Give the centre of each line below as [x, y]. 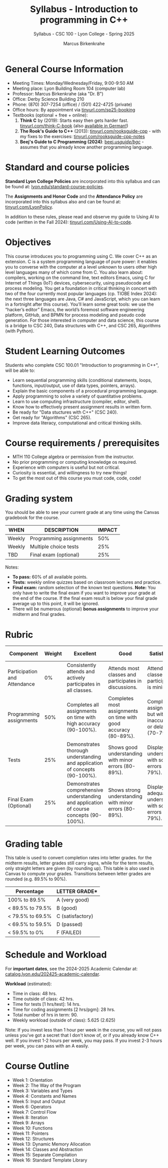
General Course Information [64, 69]
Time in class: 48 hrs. [34, 994]
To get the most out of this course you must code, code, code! [77, 478]
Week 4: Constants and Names [44, 1096]
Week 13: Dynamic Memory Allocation [51, 1144]
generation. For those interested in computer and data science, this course [82, 320]
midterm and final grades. [39, 614]
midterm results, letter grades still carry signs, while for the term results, [79, 863]
